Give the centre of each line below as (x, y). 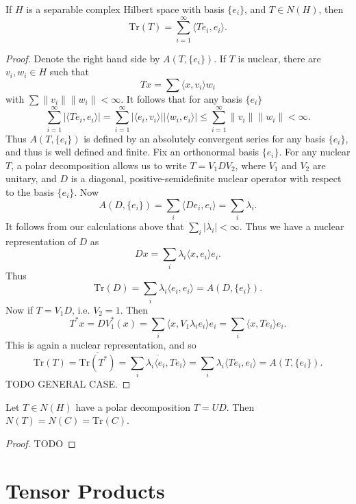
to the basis (30, 192)
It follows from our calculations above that (95, 226)
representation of (41, 241)
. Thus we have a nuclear (292, 226)
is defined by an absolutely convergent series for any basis (205, 138)
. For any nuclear (315, 152)
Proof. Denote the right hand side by (83, 58)
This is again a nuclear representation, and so (101, 344)
